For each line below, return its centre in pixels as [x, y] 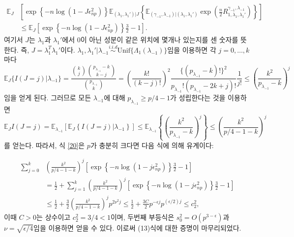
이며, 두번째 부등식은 [142, 217]
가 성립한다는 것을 [198, 97]
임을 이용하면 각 [192, 49]
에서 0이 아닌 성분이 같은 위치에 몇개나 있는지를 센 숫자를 [150, 40]
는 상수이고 [54, 217]
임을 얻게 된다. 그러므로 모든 [48, 97]
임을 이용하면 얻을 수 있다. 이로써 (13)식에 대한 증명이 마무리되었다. [137, 227]
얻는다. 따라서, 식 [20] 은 [49, 145]
